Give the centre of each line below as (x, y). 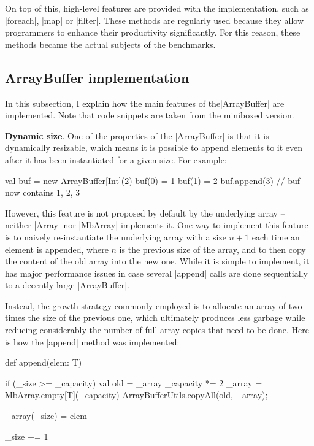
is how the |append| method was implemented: (92, 341)
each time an (276, 236)
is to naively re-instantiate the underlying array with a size (116, 236)
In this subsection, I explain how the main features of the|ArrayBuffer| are (145, 103)
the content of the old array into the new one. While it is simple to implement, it (157, 261)
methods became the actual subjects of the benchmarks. (110, 44)
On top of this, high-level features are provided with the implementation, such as (157, 8)
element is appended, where (57, 249)
